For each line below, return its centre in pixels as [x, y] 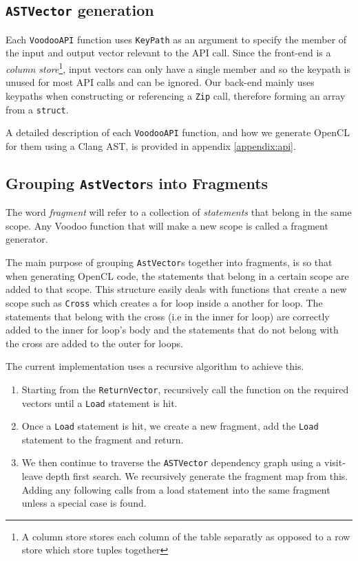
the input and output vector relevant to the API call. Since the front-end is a [168, 53]
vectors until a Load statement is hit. [99, 403]
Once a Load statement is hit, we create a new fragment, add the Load [170, 426]
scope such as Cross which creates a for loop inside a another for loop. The [164, 302]
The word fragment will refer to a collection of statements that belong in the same [179, 212]
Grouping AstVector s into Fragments [137, 183]
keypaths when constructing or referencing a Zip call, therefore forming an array [176, 95]
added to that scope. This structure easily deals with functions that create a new [176, 289]
